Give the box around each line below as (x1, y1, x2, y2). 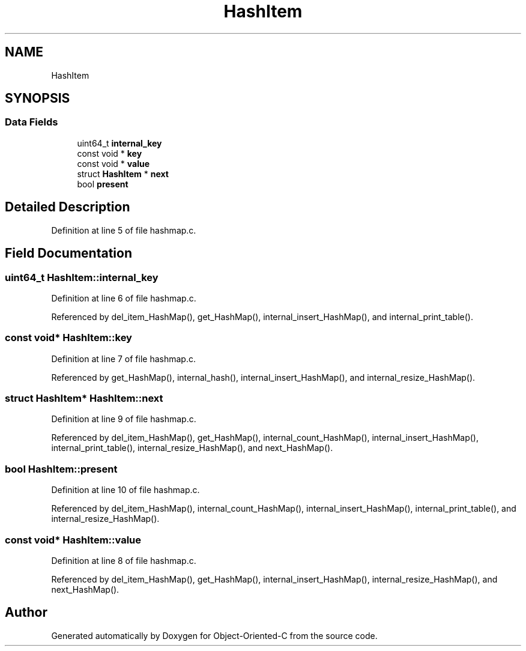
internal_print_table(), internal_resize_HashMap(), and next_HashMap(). (51, 443, 333, 453)
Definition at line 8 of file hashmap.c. (51, 555, 196, 566)
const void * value (77, 158, 150, 169)
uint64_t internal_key (77, 138, 162, 148)
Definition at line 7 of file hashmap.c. (51, 353, 196, 364)
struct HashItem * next (77, 168, 169, 179)
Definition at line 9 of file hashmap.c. (51, 414, 196, 425)
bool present (77, 178, 128, 189)
